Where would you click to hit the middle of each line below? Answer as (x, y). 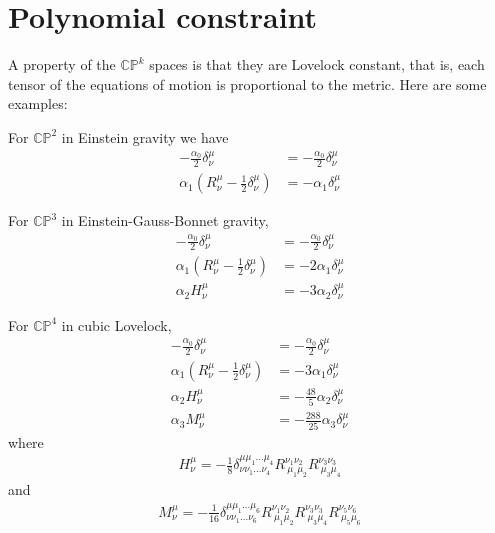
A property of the (62, 64)
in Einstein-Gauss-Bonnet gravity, (165, 220)
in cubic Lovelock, (116, 324)
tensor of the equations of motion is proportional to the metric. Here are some (247, 83)
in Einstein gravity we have (145, 136)
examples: (38, 103)
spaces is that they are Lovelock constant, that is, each (317, 64)
